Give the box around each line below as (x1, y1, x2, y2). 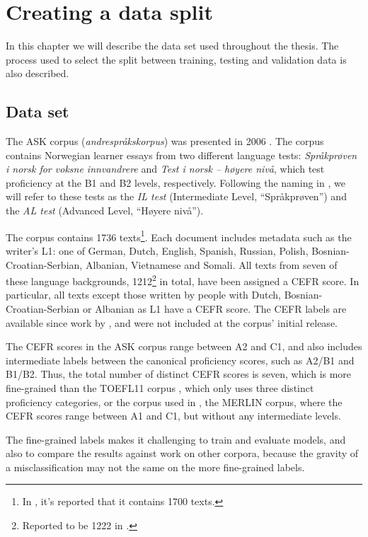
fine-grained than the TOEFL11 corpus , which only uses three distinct (6, 380, 314, 395)
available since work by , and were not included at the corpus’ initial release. (6, 315, 338, 330)
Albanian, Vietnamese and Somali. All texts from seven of (85, 257, 338, 272)
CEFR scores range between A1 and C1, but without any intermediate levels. (6, 408, 341, 423)
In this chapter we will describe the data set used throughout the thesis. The (6, 38, 339, 53)
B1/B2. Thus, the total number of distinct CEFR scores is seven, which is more (6, 366, 352, 381)
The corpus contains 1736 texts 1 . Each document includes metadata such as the (6, 227, 352, 244)
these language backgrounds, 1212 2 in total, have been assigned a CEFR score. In (6, 272, 360, 288)
